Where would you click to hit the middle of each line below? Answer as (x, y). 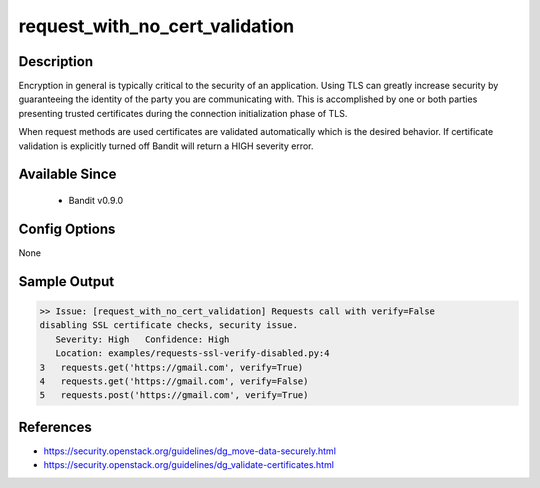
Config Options (67, 228)
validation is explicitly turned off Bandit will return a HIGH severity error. (166, 146)
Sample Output (66, 281)
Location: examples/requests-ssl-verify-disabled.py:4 (192, 353)
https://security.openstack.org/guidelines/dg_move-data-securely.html (190, 451)
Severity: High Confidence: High (142, 339)
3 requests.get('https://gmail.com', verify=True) (171, 367)
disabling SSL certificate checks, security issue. (169, 325)
